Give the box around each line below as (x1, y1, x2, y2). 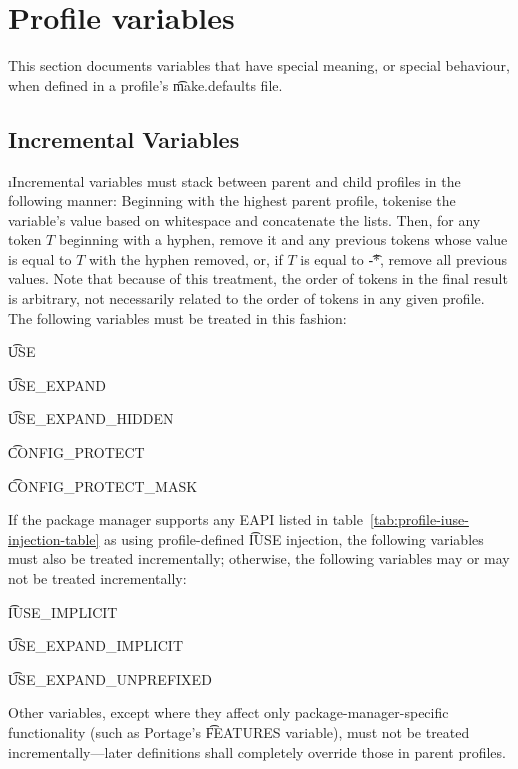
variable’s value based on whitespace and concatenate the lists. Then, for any (8, 209, 481, 230)
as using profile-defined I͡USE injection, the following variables (104, 528, 484, 549)
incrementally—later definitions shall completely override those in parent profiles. (8, 741, 506, 762)
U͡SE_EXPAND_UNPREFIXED (8, 668, 212, 689)
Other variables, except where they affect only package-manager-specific (8, 702, 449, 723)
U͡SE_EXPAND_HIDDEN (8, 408, 174, 429)
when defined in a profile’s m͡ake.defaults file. (8, 74, 283, 95)
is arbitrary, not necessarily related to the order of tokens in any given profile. (8, 288, 485, 309)
